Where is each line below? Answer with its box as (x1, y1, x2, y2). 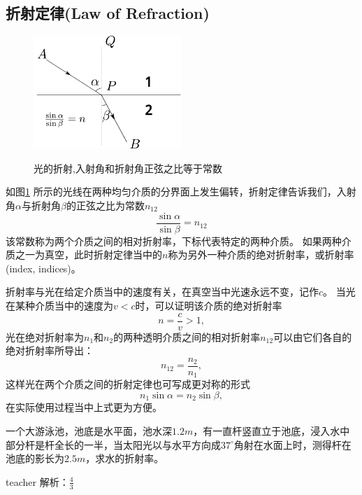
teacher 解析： (6, 474, 69, 489)
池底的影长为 (6, 451, 64, 466)
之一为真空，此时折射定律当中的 (15, 247, 162, 262)
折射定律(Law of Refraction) (6, 2, 210, 24)
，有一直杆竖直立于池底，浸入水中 (193, 424, 350, 438)
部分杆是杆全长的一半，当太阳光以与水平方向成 (6, 437, 221, 452)
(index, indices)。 (6, 260, 81, 275)
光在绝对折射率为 (6, 329, 84, 344)
